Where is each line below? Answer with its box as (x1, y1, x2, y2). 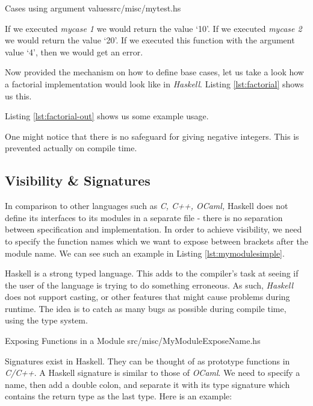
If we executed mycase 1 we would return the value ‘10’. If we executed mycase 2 (5, 22, 302, 34)
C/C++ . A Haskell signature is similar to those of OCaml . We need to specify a (5, 366, 300, 379)
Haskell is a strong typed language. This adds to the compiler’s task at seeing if (5, 267, 299, 280)
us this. (5, 89, 32, 102)
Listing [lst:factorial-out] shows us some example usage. (5, 110, 209, 122)
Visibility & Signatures (5, 171, 150, 190)
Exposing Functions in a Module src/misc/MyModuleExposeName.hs (5, 334, 261, 347)
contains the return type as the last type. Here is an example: (5, 390, 232, 402)
